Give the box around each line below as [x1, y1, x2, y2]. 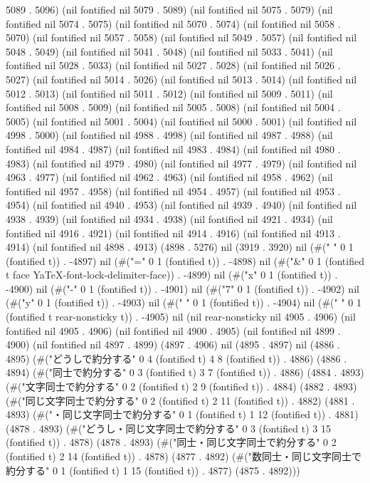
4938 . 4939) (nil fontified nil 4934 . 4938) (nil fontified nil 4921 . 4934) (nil [6, 211, 333, 226]
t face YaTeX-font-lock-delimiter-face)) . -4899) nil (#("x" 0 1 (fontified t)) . [6, 267, 338, 282]
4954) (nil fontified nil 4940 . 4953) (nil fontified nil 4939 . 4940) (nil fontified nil [6, 197, 357, 212]
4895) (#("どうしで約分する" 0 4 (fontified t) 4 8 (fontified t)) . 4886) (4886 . [6, 350, 347, 365]
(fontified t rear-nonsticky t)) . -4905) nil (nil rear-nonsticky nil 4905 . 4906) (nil [6, 309, 356, 324]
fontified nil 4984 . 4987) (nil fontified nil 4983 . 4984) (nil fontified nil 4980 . [6, 141, 341, 156]
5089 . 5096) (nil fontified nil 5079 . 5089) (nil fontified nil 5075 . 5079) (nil [6, 2, 333, 16]
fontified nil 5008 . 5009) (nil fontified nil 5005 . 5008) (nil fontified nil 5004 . [6, 100, 341, 115]
